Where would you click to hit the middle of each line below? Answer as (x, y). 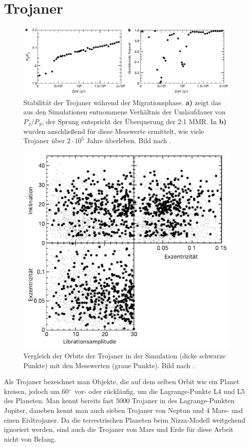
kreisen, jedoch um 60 (37, 391)
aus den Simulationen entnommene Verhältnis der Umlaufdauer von (124, 112)
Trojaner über (44, 140)
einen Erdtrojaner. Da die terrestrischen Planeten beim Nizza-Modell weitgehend (125, 419)
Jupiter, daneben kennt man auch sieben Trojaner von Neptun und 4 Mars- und (124, 410)
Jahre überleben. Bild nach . (129, 140)
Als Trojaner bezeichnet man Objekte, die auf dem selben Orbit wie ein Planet (122, 382)
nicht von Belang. (30, 438)
